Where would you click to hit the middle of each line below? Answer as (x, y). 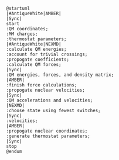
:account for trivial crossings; (47, 54)
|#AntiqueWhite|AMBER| (34, 13)
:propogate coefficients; (38, 60)
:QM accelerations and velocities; (50, 100)
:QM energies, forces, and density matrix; (60, 75)
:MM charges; (22, 34)
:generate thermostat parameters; (48, 136)
